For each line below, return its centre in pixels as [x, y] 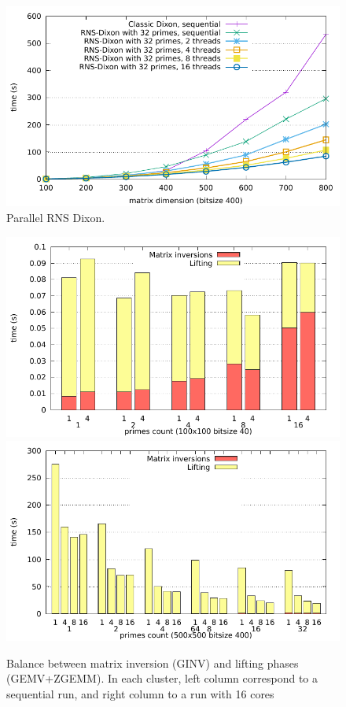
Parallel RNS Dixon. [56, 217]
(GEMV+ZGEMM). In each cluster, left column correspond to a [162, 678]
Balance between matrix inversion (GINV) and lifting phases [153, 663]
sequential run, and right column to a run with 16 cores [140, 693]
